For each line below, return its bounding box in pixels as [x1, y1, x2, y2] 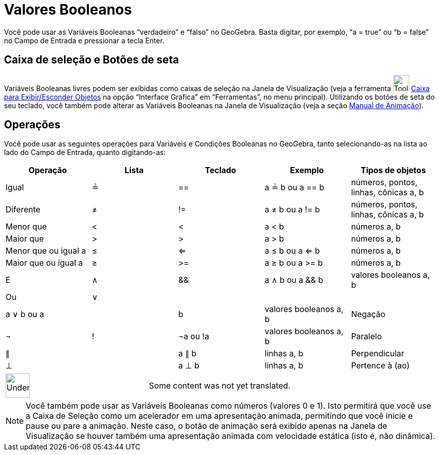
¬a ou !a [178, 331, 209, 342]
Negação [351, 309, 386, 320]
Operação [28, 165, 67, 176]
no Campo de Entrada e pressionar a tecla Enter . [4, 36, 165, 45]
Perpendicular [351, 348, 404, 359]
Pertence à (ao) [351, 360, 410, 371]
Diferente [6, 204, 41, 215]
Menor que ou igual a [6, 246, 86, 256]
